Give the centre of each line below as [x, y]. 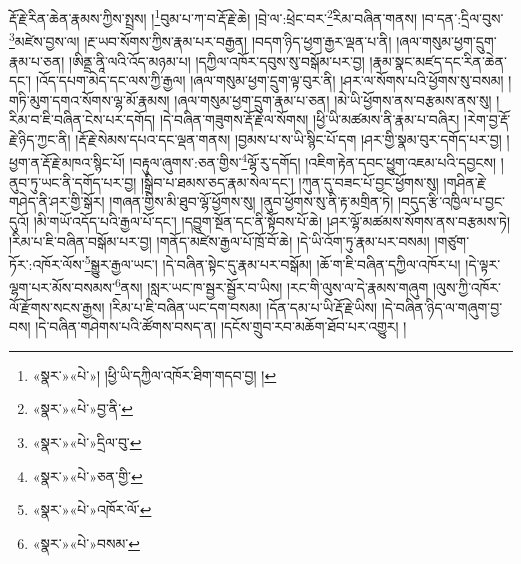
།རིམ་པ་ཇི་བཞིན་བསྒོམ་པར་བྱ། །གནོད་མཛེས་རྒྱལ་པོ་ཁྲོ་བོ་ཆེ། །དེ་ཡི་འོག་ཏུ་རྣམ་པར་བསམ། [219, 240]
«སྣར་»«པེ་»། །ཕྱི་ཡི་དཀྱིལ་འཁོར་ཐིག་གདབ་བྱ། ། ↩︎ [154, 374]
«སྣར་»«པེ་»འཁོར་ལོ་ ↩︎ [92, 509]
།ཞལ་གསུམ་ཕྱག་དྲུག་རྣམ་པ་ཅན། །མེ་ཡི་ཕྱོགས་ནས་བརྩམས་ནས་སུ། [333, 99]
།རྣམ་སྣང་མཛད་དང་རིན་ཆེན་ [438, 60]
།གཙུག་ [452, 240]
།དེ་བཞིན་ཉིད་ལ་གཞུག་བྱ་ [442, 306]
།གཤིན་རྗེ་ [465, 181]
